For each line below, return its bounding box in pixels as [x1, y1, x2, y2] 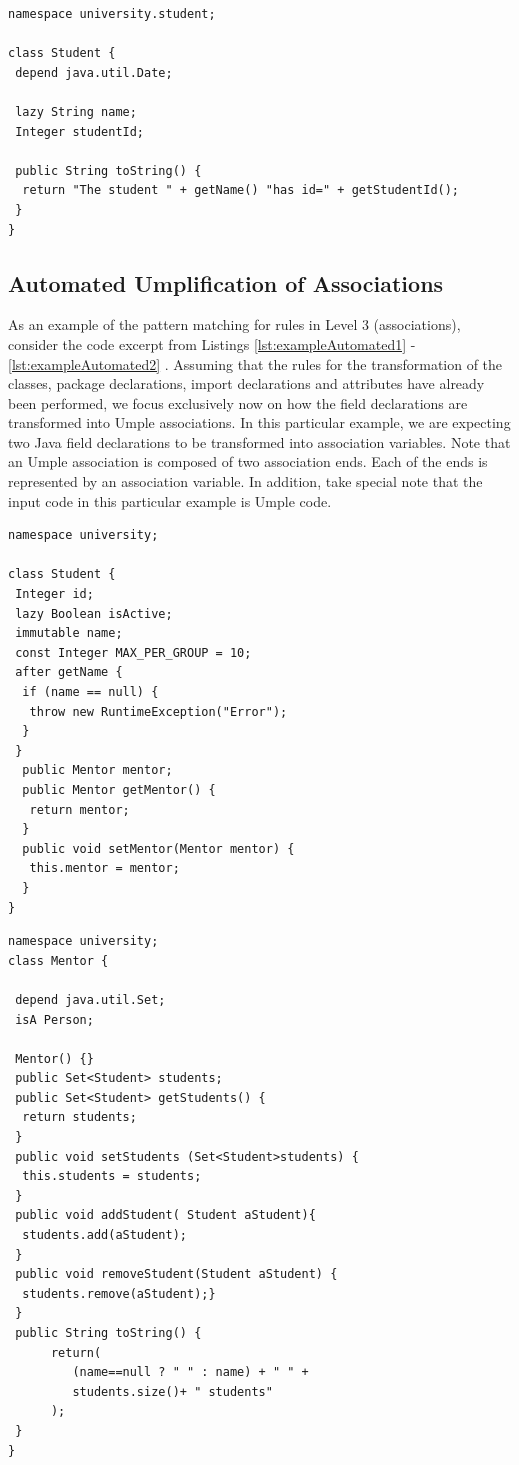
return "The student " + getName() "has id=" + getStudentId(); [22, 183, 460, 198]
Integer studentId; [15, 124, 145, 139]
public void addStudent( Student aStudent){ [15, 1208, 316, 1223]
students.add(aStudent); [22, 1228, 187, 1243]
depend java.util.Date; [15, 65, 173, 80]
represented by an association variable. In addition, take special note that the [8, 471, 483, 492]
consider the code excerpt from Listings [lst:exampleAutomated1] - [8, 333, 416, 354]
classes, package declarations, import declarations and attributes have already [8, 373, 485, 394]
